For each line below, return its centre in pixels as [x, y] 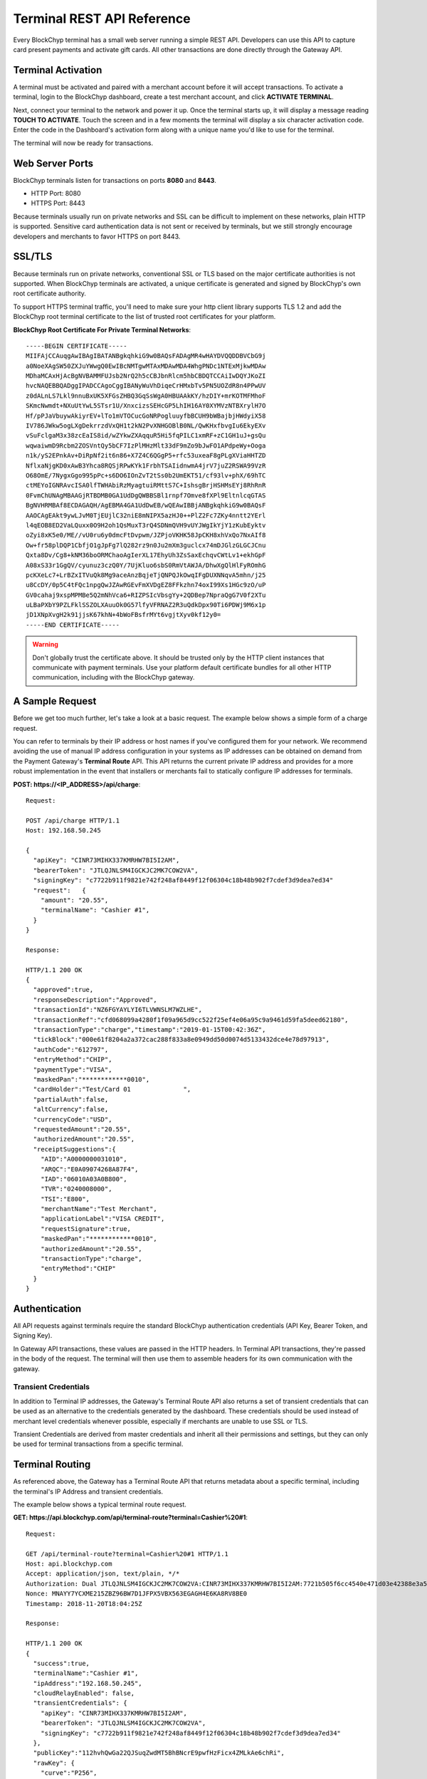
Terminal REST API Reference [102, 19]
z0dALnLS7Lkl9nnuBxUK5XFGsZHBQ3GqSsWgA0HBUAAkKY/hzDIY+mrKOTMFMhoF [146, 396]
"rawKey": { [54, 1763]
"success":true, [62, 1663]
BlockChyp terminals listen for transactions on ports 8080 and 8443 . [115, 180]
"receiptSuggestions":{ [75, 1149]
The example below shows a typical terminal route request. [100, 1504]
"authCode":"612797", [71, 1049]
